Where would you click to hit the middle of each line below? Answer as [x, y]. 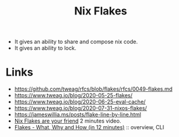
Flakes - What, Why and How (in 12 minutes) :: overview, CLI [89, 127]
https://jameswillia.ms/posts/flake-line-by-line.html [78, 115]
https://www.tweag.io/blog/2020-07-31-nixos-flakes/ [80, 108]
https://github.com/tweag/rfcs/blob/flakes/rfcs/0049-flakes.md [93, 89]
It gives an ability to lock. [45, 48]
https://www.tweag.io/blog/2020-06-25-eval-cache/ [80, 102]
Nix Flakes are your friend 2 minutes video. [68, 121]
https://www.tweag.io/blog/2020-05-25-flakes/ [74, 96]
